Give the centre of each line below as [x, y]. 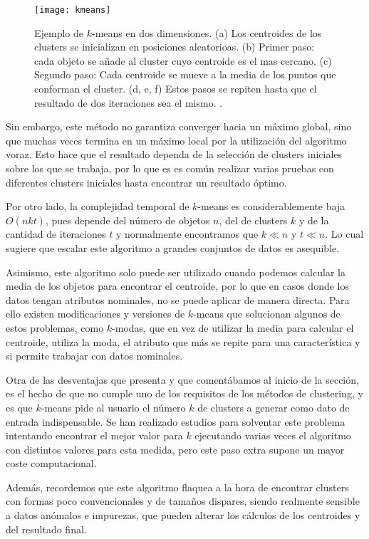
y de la [314, 220]
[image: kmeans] [73, 10]
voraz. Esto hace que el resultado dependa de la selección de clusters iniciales [174, 154]
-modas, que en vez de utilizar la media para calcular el [233, 327]
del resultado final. [46, 529]
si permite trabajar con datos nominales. [94, 356]
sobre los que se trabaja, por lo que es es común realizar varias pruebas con [170, 168]
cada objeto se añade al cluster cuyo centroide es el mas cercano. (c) [183, 60]
